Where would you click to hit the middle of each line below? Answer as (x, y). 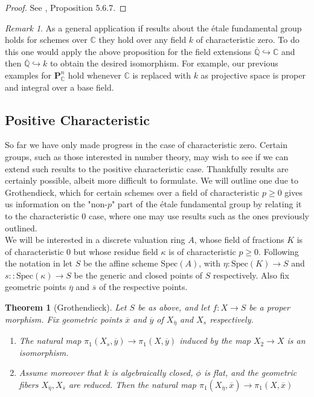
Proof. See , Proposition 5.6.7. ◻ (66, 7)
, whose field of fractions (239, 240)
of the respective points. (143, 287)
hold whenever (95, 75)
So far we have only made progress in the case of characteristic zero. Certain (146, 145)
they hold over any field (143, 40)
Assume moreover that (60, 373)
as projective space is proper (253, 75)
